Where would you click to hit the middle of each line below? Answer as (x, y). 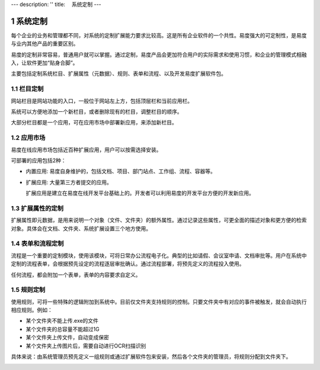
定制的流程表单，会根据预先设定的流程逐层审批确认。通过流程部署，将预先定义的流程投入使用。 (128, 264)
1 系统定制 (29, 21)
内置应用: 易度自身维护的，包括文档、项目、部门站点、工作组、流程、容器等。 (121, 171)
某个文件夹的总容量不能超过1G (63, 329)
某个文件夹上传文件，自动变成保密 (67, 337)
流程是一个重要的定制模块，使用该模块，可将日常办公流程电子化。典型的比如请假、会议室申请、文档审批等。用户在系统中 (159, 255)
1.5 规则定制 (28, 290)
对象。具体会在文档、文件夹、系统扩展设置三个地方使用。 (81, 229)
